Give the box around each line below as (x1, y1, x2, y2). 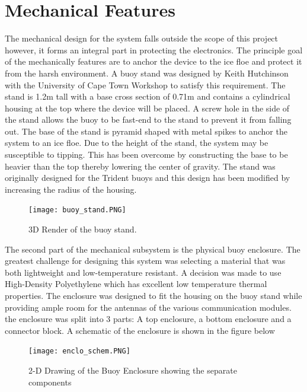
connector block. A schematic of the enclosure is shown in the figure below (5, 324, 275, 336)
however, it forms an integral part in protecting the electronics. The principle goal (5, 43, 303, 56)
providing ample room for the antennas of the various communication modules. (5, 301, 292, 313)
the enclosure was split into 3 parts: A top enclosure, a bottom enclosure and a (5, 313, 292, 325)
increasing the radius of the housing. (5, 183, 137, 195)
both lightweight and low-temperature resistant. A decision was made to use (5, 266, 282, 278)
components (28, 375, 72, 388)
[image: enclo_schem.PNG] (28, 347, 130, 356)
